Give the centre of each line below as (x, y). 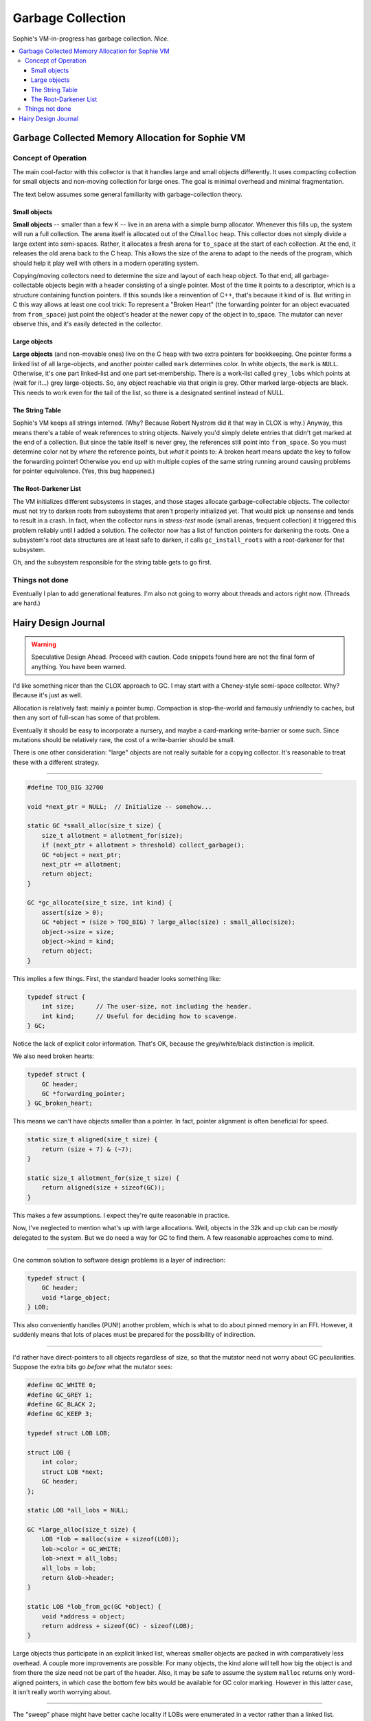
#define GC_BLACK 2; (61, 1405)
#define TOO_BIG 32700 (65, 787)
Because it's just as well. (47, 695)
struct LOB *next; (72, 1472)
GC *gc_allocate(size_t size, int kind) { (100, 903)
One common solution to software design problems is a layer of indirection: (119, 1260)
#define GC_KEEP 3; (60, 1414)
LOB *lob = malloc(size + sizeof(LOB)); (111, 1539)
